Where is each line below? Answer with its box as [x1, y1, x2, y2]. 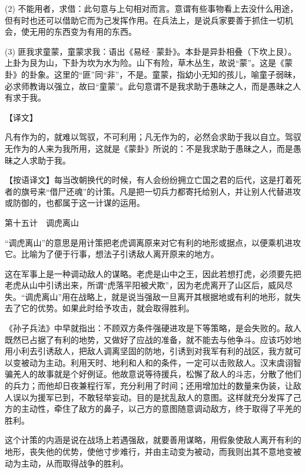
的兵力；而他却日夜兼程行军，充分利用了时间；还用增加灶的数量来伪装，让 [5, 379, 293, 392]
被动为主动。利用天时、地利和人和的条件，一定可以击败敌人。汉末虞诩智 [21, 356, 301, 368]
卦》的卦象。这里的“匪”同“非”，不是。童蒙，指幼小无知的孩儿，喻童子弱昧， [5, 68, 301, 80]
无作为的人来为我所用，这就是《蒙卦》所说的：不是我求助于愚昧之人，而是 [5, 142, 293, 154]
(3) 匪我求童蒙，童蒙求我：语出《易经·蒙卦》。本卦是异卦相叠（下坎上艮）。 [5, 45, 297, 57]
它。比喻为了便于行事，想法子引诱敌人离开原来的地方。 [5, 248, 219, 260]
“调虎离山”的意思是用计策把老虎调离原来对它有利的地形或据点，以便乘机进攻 [5, 236, 301, 248]
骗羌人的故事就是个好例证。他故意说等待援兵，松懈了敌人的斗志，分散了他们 [5, 368, 301, 380]
